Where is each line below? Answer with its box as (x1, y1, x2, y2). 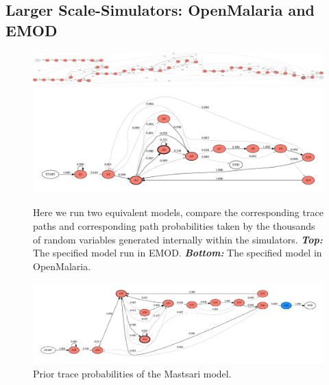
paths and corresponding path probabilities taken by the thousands (33, 219, 315, 233)
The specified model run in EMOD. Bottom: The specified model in (33, 245, 322, 260)
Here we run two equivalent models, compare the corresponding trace (33, 205, 324, 220)
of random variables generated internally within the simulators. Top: (33, 232, 323, 246)
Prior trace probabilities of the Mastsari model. (33, 366, 232, 380)
